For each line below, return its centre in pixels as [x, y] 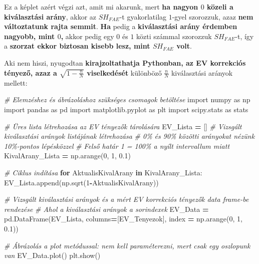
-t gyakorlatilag [143, 16]
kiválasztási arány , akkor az [50, 16]
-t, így [244, 36]
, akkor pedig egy [87, 36]
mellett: [16, 82]
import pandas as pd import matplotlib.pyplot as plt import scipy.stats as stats [126, 109]
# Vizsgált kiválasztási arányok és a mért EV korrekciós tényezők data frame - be [126, 199]
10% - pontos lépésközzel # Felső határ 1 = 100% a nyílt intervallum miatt [117, 146]
